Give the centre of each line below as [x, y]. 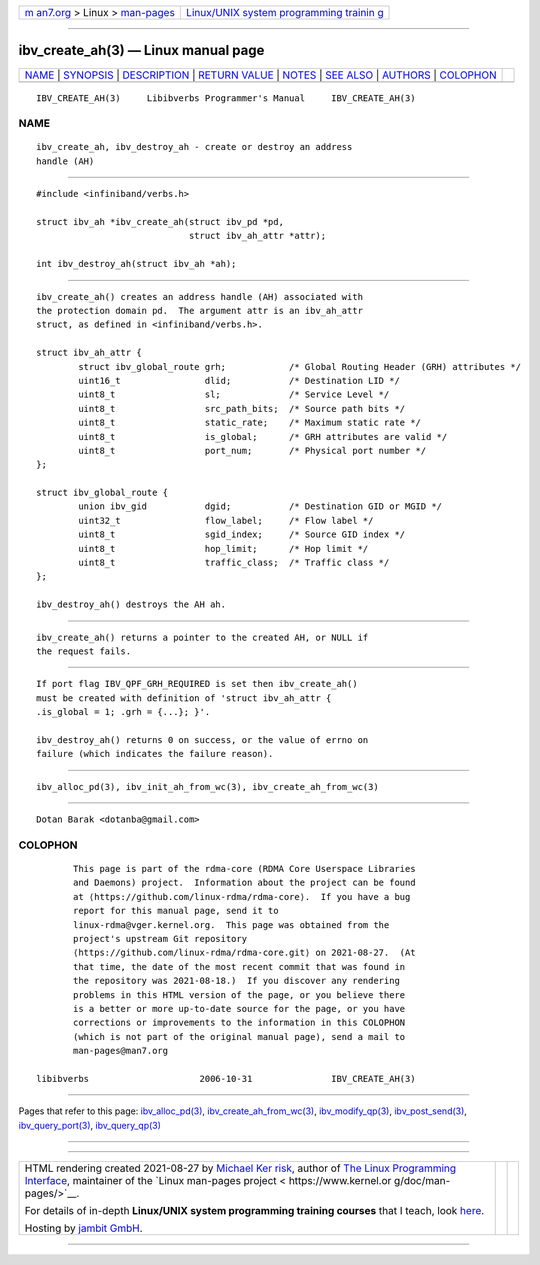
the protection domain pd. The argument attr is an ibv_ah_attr [200, 310]
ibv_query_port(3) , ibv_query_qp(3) [90, 1125]
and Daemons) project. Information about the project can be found [244, 883]
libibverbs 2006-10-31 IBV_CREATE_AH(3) [226, 1078]
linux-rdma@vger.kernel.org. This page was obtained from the [231, 924]
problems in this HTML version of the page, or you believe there [239, 994]
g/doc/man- [422, 1181]
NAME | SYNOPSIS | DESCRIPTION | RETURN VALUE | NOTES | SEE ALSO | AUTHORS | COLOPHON [260, 75]
